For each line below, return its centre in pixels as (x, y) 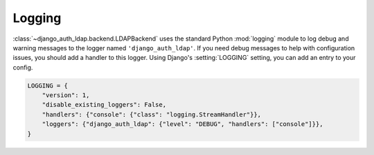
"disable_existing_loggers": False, (104, 105)
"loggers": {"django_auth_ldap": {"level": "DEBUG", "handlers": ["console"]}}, (182, 124)
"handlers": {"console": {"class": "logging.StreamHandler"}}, (152, 114)
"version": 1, (66, 95)
